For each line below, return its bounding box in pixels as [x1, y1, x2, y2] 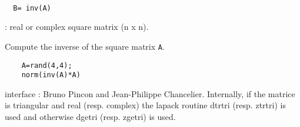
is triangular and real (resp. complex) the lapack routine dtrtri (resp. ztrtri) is [5, 99, 286, 111]
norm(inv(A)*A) [21, 71, 81, 80]
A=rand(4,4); [21, 61, 72, 70]
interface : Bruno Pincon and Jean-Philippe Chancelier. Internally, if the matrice [5, 87, 295, 99]
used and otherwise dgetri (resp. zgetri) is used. [5, 111, 176, 122]
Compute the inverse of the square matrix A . [5, 40, 165, 52]
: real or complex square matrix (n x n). [5, 20, 149, 33]
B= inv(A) [13, 4, 51, 12]
